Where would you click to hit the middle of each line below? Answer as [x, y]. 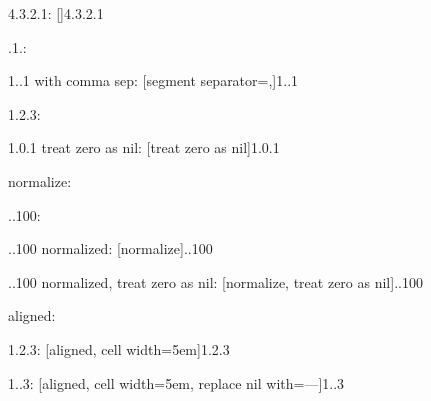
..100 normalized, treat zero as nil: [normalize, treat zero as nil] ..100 [215, 281]
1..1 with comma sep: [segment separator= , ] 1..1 [153, 80]
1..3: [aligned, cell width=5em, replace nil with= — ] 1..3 [176, 382]
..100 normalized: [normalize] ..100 [110, 248]
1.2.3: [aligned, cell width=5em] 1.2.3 [119, 348]
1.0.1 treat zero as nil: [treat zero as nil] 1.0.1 [144, 147]
